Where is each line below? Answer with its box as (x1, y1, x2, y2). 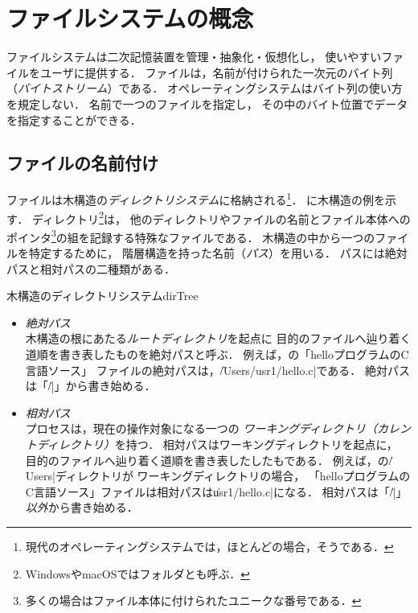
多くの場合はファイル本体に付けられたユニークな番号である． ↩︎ (25, 592, 362, 609)
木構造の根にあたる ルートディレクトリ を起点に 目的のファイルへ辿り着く (25, 330, 412, 347)
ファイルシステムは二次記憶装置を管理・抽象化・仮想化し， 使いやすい (6, 48, 382, 65)
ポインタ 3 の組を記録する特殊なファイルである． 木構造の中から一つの (6, 226, 375, 245)
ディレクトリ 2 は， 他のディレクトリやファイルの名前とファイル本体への (32, 208, 411, 227)
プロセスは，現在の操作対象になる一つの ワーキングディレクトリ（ (25, 420, 378, 437)
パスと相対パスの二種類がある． (6, 260, 175, 277)
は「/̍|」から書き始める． (25, 377, 156, 394)
